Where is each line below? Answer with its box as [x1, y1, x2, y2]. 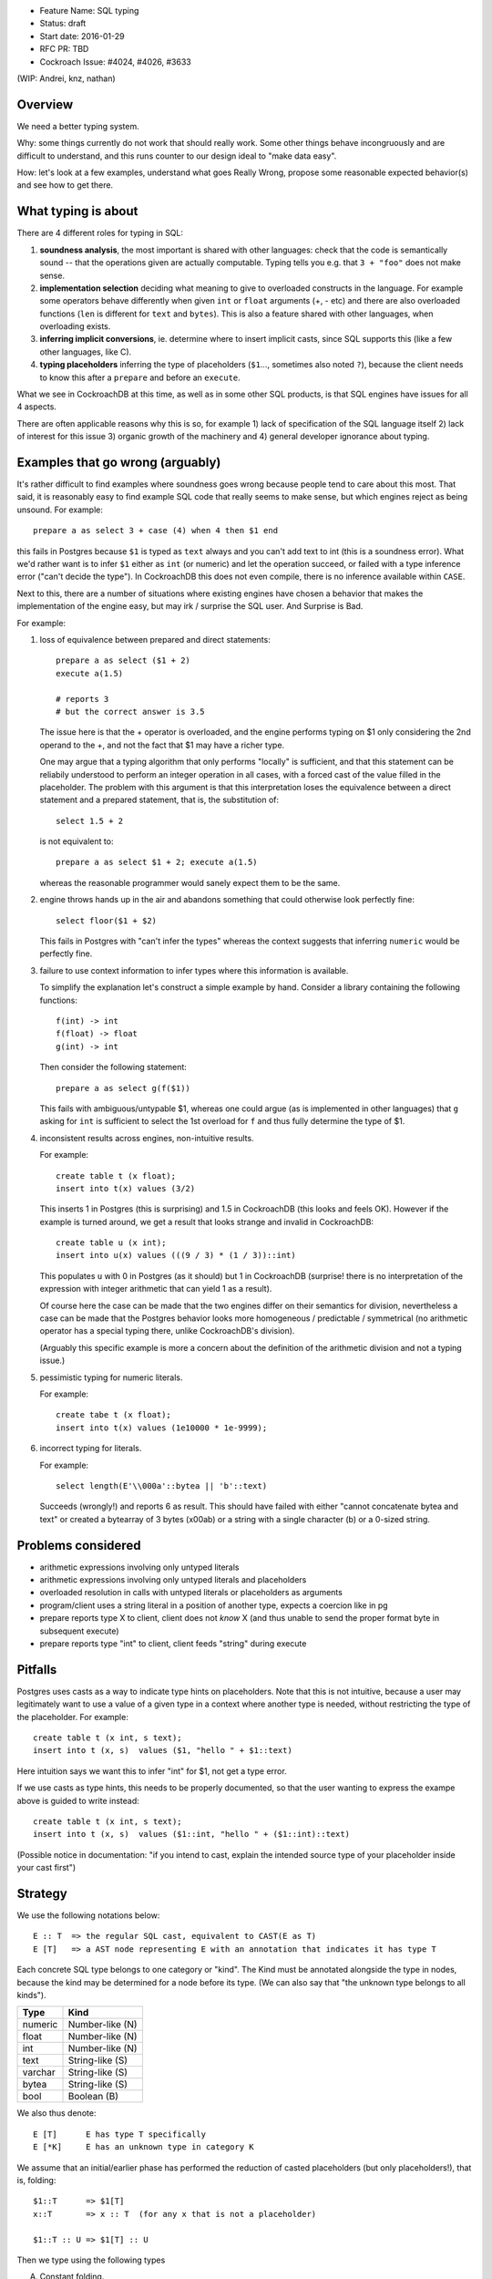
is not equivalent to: [39, 836, 114, 847]
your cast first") [16, 1862, 77, 1873]
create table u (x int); [56, 1238, 167, 1248]
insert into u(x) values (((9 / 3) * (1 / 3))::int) [56, 1250, 296, 1261]
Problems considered [16, 1537, 141, 1553]
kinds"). [16, 1990, 46, 2001]
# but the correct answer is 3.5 [56, 706, 205, 717]
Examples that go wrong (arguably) [16, 455, 221, 469]
